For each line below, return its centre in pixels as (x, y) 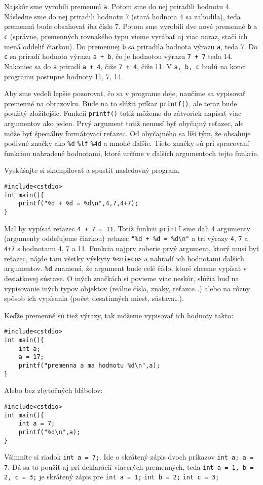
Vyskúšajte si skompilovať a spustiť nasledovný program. (92, 170)
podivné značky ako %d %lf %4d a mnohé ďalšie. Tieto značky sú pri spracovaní (127, 143)
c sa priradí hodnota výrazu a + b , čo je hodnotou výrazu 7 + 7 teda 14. (119, 56)
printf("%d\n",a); (49, 432)
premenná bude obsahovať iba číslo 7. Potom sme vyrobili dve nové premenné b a (131, 26)
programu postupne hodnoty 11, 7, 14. (64, 76)
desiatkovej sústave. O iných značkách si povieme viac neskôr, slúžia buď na (122, 278)
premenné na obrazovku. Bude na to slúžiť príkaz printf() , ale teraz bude (121, 103)
